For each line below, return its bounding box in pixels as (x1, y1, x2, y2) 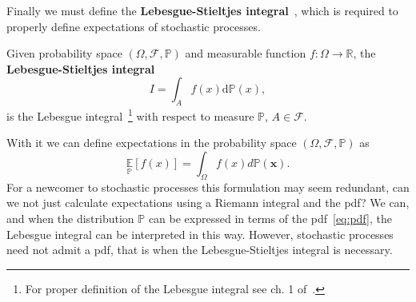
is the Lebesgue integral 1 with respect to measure (6, 105, 254, 124)
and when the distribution (6, 210, 134, 226)
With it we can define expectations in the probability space (6, 134, 297, 151)
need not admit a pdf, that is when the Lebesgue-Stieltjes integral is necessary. (6, 241, 393, 258)
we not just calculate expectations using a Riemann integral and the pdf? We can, (6, 194, 410, 211)
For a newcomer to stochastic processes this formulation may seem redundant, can (6, 178, 410, 195)
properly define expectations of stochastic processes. (6, 18, 261, 34)
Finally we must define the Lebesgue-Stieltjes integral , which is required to (6, 2, 398, 18)
